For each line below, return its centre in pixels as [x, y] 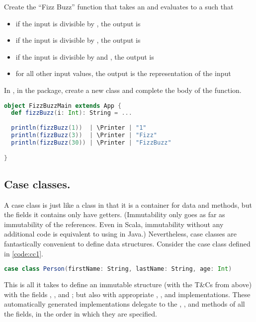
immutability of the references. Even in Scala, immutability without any [114, 224]
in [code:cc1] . [24, 253]
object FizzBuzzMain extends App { [63, 106]
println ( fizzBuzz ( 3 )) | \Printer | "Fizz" [84, 135]
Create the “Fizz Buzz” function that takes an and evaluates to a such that [119, 6]
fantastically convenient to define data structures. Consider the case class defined [127, 243]
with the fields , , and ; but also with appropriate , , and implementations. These [127, 294]
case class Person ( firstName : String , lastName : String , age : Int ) [118, 269]
